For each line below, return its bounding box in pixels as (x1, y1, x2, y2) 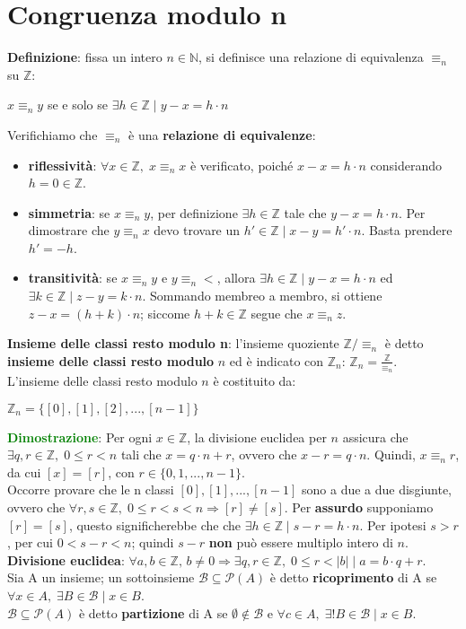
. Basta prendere (361, 221, 453, 240)
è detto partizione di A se (78, 603, 228, 622)
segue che (251, 303, 303, 322)
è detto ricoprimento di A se (269, 568, 437, 587)
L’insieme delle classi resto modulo (7, 371, 198, 390)
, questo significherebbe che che (68, 515, 241, 534)
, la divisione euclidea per (187, 427, 327, 446)
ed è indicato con (229, 351, 324, 370)
